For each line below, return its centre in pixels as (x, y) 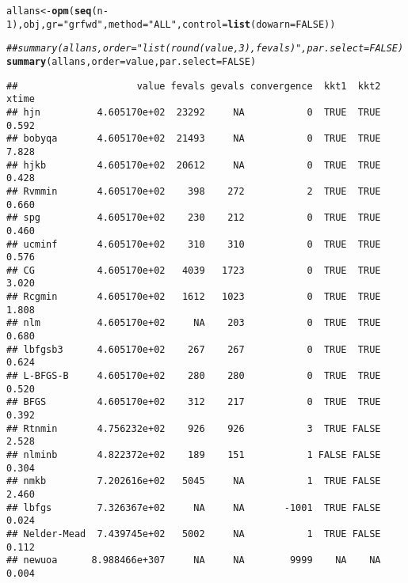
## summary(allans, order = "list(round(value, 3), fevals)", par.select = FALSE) (205, 49)
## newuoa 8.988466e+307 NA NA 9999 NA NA (194, 560)
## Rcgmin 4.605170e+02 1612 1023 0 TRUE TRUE (194, 297)
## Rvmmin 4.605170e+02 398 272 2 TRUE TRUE (194, 191)
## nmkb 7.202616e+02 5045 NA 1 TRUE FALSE (194, 481)
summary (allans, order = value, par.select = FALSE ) (132, 61)
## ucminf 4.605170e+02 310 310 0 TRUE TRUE (194, 244)
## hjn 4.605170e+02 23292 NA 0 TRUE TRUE (194, 112)
